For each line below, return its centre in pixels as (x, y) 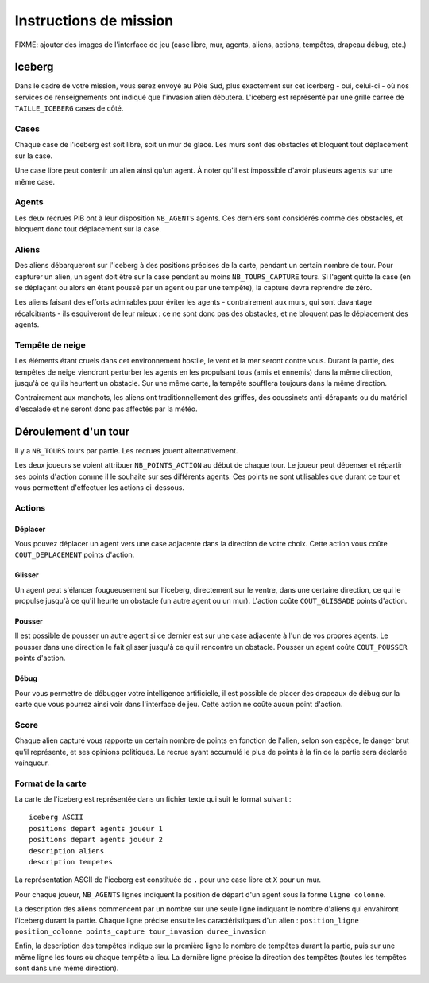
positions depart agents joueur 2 (96, 840)
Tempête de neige (50, 344)
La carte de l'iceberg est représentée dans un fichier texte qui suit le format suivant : (153, 799)
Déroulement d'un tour (72, 431)
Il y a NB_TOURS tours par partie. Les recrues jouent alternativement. (126, 450)
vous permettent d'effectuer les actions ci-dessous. (99, 487)
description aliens (67, 851)
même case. (35, 181)
